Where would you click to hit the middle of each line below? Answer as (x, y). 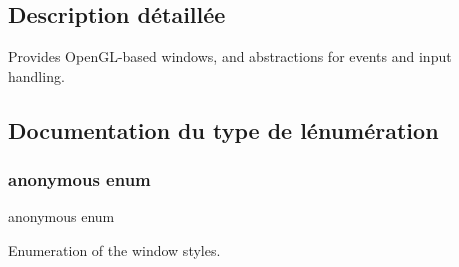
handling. (36, 75)
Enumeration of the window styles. (114, 249)
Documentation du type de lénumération (223, 129)
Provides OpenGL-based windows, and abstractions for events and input (230, 56)
